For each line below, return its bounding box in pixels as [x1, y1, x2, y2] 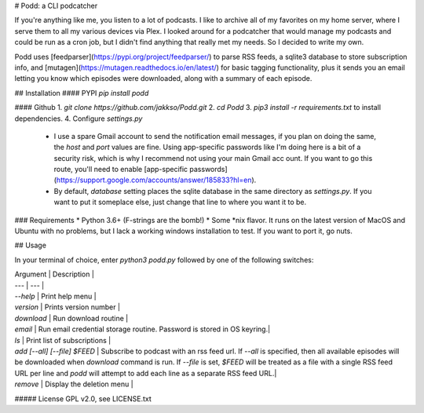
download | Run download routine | [14, 313, 129, 323]
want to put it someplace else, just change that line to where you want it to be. [53, 197, 307, 207]
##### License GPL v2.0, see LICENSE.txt [14, 393, 152, 404]
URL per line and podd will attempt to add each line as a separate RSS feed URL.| [14, 368, 277, 378]
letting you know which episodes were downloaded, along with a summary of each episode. [14, 74, 313, 83]
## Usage [14, 240, 47, 250]
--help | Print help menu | [14, 291, 97, 301]
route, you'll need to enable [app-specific [53, 165, 188, 174]
